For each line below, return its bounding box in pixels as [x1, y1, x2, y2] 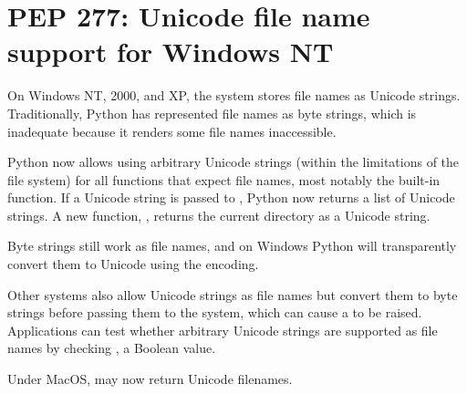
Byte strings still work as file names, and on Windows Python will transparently [7, 236, 457, 255]
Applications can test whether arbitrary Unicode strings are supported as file [7, 320, 438, 339]
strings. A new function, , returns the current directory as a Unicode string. [7, 205, 431, 224]
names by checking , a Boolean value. [7, 338, 216, 358]
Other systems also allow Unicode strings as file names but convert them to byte [7, 285, 458, 304]
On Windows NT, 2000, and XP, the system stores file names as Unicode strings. [7, 86, 461, 105]
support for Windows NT [7, 33, 334, 70]
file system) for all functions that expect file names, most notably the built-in [7, 170, 441, 189]
